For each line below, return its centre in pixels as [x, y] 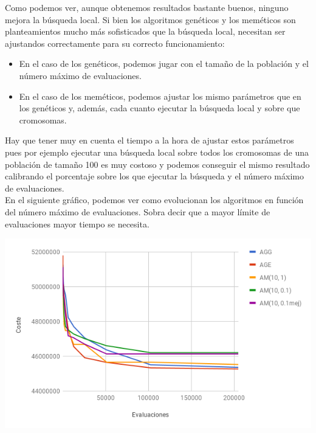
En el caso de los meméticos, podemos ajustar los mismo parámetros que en [160, 96]
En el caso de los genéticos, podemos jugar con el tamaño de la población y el [164, 64]
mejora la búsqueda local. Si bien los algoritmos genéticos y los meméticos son [150, 19]
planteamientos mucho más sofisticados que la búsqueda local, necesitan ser [145, 31]
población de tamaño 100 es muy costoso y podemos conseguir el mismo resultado [157, 164]
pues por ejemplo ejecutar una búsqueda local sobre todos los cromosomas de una [157, 152]
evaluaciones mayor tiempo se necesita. [77, 223]
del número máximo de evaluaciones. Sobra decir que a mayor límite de [138, 211]
